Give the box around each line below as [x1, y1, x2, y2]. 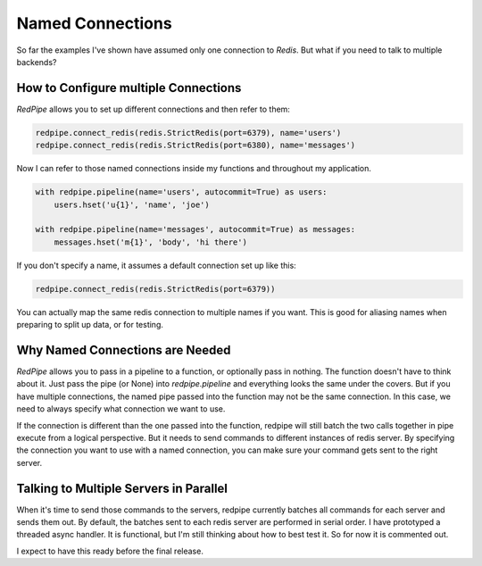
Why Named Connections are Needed [16, 342, 231, 357]
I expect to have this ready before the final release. [16, 545, 204, 556]
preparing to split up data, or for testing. [16, 320, 164, 330]
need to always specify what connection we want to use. [16, 404, 226, 414]
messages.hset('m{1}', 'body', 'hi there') [54, 237, 247, 247]
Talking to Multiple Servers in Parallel [16, 480, 228, 495]
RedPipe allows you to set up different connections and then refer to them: [16, 104, 290, 114]
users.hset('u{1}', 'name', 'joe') [54, 199, 210, 210]
